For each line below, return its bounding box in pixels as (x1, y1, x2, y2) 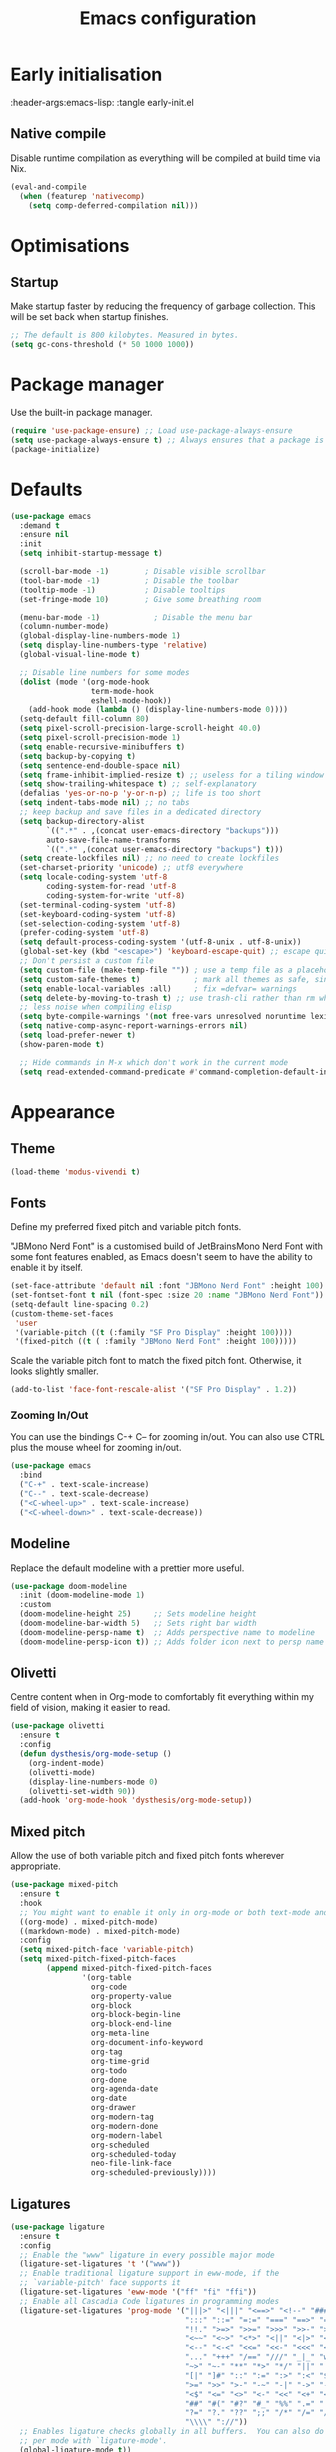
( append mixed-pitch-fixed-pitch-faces (46, 1963, 213, 1974)
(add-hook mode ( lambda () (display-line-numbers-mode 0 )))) (28, 705, 288, 715)
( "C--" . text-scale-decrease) (19, 1489, 150, 1499)
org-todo (90, 2065, 128, 2076)
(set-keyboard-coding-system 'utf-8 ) (19, 909, 177, 919)
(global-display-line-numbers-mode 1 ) (19, 631, 182, 641)
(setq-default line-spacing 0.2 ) (10, 1299, 150, 1309)
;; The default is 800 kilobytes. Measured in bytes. (10, 330, 240, 341)
